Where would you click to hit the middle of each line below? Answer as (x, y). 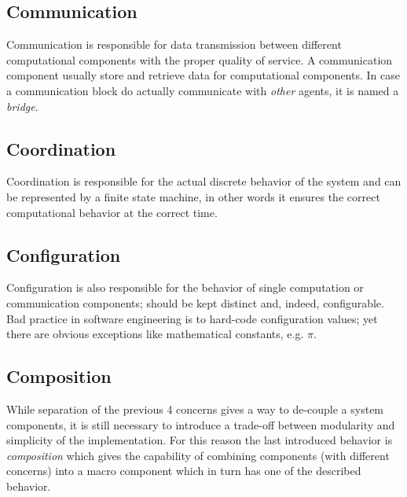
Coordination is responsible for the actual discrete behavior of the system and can (204, 181)
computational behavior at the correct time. (112, 212)
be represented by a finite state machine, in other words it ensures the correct (193, 196)
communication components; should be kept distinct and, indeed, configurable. (195, 302)
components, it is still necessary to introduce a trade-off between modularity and (201, 424)
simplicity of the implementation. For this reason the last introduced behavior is (200, 440)
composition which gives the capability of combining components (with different (198, 455)
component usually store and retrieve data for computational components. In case (203, 75)
